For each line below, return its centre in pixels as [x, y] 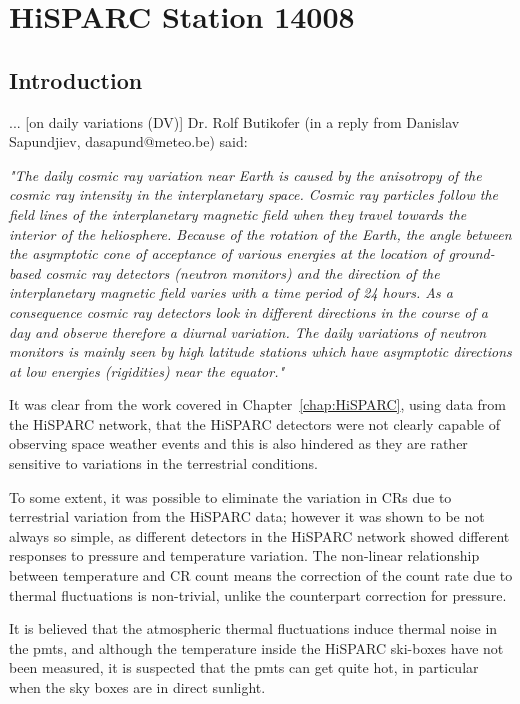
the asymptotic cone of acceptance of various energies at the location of [226, 253]
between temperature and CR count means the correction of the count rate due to [261, 575]
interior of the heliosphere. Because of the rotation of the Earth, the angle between [260, 233]
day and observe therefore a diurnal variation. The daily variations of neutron [248, 331]
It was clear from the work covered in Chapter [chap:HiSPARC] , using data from [258, 404]
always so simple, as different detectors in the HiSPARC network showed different [259, 535]
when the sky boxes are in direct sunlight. [137, 687]
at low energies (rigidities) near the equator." [147, 370]
